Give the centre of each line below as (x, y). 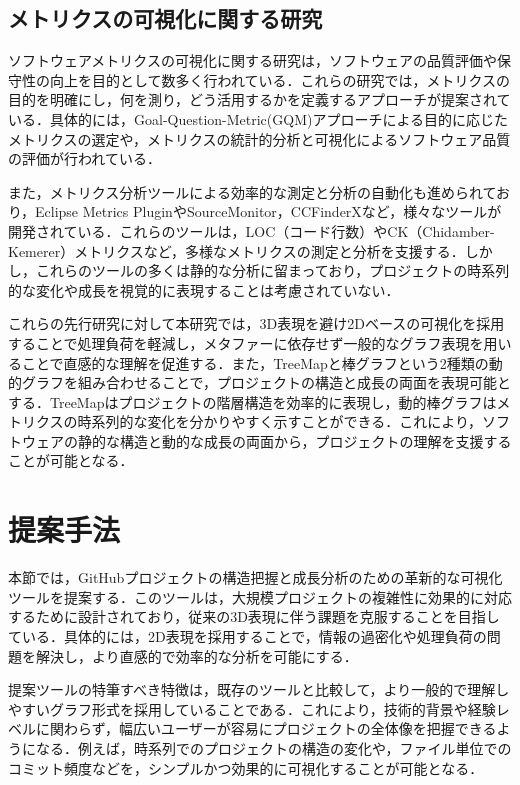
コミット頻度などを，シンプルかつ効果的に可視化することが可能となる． (246, 767)
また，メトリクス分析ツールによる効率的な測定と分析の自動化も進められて (252, 191)
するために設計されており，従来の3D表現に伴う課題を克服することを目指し (254, 616)
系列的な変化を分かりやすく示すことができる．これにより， (287, 421)
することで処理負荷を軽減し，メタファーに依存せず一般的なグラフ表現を (246, 342)
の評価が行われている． (84, 158)
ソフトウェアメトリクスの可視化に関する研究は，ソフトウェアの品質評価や (252, 60)
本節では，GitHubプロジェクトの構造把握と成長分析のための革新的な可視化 (255, 577)
